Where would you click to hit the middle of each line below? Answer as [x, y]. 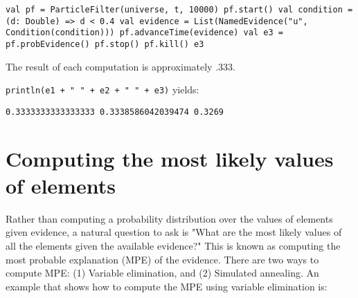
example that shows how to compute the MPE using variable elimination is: [167, 286]
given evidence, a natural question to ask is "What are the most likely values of [174, 232]
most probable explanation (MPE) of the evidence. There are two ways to [162, 259]
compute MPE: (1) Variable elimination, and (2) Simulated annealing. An [162, 273]
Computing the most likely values [170, 158]
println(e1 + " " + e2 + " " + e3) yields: [102, 90]
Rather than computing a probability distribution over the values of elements [169, 218]
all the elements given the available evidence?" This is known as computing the [173, 246]
